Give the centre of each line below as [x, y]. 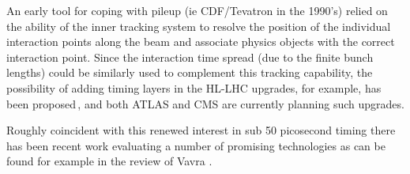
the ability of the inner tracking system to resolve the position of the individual [199, 26]
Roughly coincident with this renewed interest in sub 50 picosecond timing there [201, 130]
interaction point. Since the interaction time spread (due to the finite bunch [190, 57]
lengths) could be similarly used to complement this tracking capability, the [190, 72]
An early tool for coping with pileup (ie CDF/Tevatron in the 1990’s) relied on [197, 10]
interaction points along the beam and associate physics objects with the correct [201, 42]
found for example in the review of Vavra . [109, 161]
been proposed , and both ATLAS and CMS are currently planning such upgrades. [205, 103]
